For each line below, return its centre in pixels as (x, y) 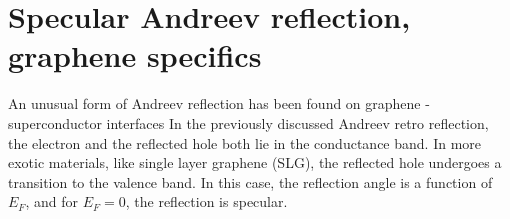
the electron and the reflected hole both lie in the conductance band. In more (245, 142)
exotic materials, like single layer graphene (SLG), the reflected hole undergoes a (255, 162)
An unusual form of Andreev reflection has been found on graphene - (219, 103)
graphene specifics (135, 55)
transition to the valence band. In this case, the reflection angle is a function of (250, 181)
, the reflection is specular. (206, 201)
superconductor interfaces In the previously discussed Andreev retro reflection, (248, 122)
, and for (51, 201)
